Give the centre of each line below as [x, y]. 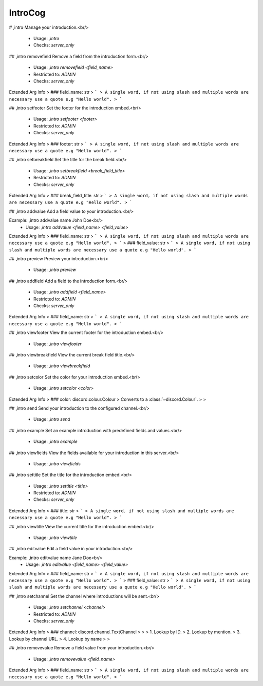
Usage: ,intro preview [55, 270]
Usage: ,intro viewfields [57, 463]
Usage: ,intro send [52, 419]
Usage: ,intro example [56, 441]
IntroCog [27, 13]
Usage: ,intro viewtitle [55, 538]
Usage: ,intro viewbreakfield [62, 366]
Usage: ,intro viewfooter [58, 344]
